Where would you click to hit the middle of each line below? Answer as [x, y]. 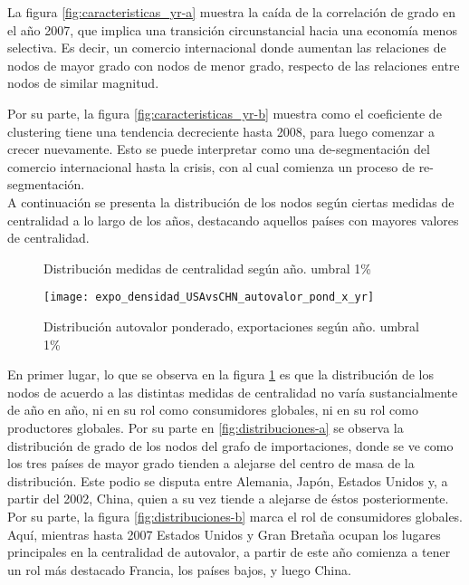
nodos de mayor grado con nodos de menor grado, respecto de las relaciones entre [234, 65]
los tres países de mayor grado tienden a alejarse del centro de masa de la [211, 463]
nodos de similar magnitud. [83, 83]
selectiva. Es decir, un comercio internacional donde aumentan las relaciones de [227, 48]
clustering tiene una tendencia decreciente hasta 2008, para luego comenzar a [221, 131]
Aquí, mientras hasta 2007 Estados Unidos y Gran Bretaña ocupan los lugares [224, 534]
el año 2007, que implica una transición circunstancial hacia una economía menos [232, 29]
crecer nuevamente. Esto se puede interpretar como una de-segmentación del [219, 149]
